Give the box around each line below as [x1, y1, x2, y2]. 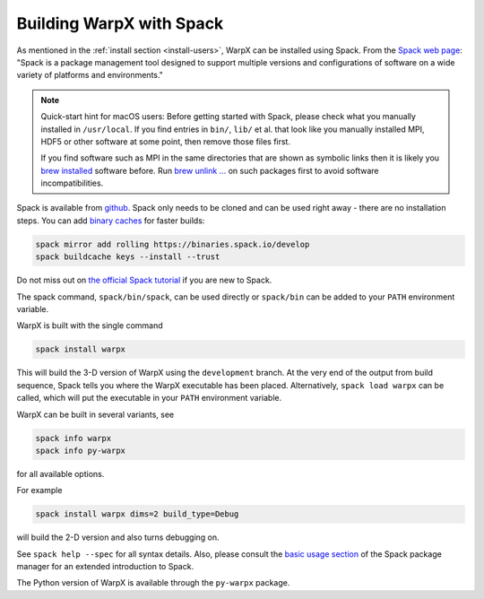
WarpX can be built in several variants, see [16, 409, 175, 420]
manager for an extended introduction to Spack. [16, 561, 194, 572]
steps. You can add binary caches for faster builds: [16, 215, 205, 226]
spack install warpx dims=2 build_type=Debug [35, 509, 239, 519]
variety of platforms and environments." [16, 70, 163, 81]
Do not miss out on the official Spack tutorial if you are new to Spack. [16, 274, 272, 286]
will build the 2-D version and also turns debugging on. [16, 532, 220, 543]
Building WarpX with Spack [16, 13, 224, 33]
